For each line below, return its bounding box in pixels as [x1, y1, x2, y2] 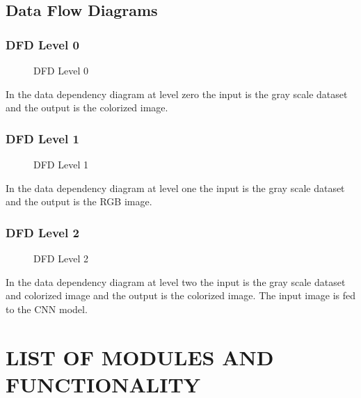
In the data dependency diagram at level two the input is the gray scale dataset [6, 274, 346, 289]
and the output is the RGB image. [6, 194, 152, 209]
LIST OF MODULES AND [6, 342, 274, 371]
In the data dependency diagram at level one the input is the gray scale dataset [6, 180, 345, 195]
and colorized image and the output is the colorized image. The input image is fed [6, 288, 356, 303]
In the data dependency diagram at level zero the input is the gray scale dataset [6, 86, 348, 101]
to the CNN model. [6, 301, 88, 316]
